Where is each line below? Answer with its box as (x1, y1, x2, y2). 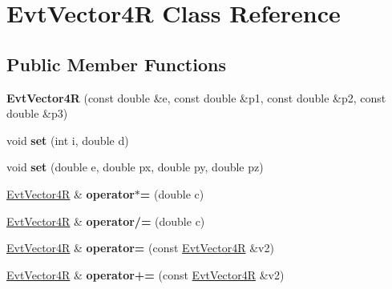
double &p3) (6, 105, 68, 122)
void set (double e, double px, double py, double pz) (6, 159, 264, 175)
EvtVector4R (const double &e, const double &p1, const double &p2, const (6, 89, 386, 106)
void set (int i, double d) (6, 131, 129, 148)
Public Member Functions (6, 51, 226, 76)
